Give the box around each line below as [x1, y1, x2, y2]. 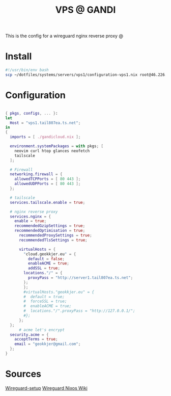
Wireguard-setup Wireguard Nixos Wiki [5, 385, 88, 391]
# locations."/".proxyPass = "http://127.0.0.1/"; [23, 308, 136, 313]
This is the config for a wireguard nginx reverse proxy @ [5, 33, 124, 39]
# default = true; [23, 294, 65, 299]
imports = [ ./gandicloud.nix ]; [10, 135, 81, 140]
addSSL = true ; [27, 266, 60, 271]
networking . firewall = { [10, 172, 63, 177]
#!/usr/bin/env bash [5, 68, 49, 73]
